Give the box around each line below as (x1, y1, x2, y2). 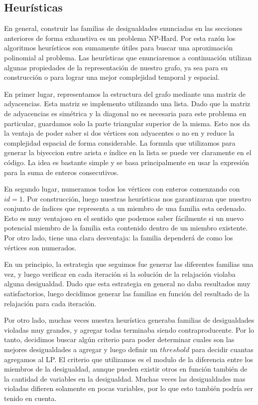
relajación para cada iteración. (4, 298, 97, 308)
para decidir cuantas (191, 344, 254, 355)
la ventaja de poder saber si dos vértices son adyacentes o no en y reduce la (4, 128, 235, 138)
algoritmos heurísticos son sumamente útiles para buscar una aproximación (4, 42, 233, 53)
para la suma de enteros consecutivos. (4, 167, 119, 177)
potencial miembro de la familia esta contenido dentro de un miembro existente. (4, 222, 248, 233)
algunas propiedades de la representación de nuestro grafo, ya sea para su (4, 62, 228, 72)
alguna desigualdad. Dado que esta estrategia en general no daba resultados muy (4, 278, 251, 289)
